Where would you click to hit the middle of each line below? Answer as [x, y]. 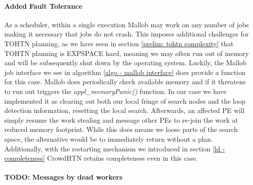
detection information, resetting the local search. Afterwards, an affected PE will [125, 110]
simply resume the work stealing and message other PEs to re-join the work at [121, 120]
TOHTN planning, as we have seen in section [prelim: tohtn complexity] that [119, 43]
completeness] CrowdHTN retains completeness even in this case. [101, 158]
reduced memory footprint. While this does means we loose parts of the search [121, 129]
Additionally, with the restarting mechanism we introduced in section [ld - [115, 148]
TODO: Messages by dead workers [64, 177]
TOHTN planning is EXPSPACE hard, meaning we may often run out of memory [127, 53]
